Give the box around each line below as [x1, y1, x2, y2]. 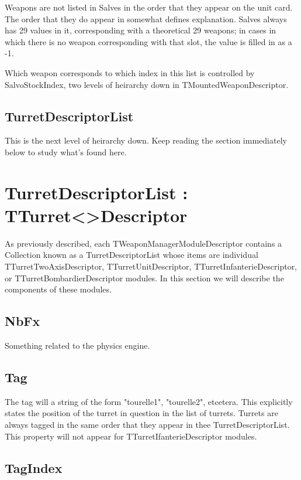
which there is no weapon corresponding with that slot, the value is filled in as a [5, 35, 292, 47]
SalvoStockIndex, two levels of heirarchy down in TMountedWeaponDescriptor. [5, 78, 289, 90]
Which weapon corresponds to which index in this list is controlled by [5, 66, 255, 79]
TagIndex [5, 458, 63, 476]
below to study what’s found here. [5, 145, 127, 158]
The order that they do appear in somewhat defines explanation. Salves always [5, 12, 287, 25]
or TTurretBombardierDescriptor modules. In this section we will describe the [5, 271, 284, 284]
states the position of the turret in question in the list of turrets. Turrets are [5, 407, 278, 419]
